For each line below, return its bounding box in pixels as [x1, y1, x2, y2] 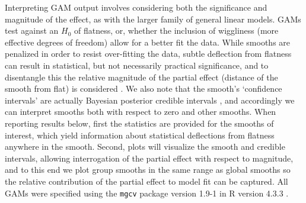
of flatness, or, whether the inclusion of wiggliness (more [74, 24, 279, 37]
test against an [5, 24, 59, 37]
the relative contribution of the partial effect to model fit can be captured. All [5, 175, 288, 187]
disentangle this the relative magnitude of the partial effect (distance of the [5, 70, 278, 83]
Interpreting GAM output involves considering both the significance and [5, 1, 267, 13]
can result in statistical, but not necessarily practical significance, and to [5, 59, 269, 71]
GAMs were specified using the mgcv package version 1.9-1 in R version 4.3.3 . [5, 186, 289, 199]
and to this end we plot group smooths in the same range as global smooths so [5, 163, 291, 176]
